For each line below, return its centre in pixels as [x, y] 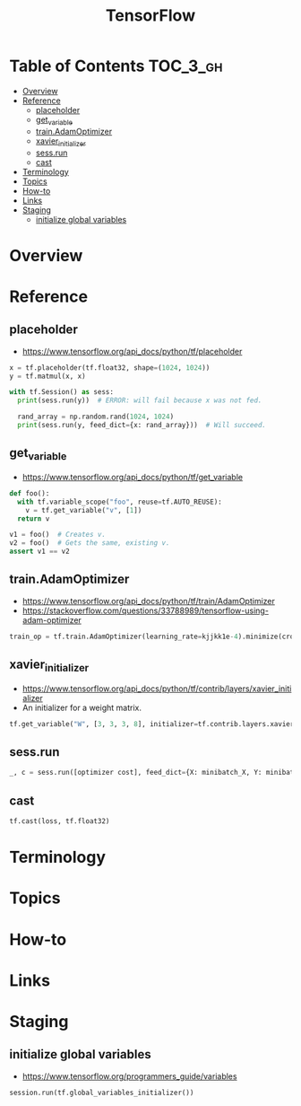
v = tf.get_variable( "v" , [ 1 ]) [84, 510]
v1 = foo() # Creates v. [57, 535]
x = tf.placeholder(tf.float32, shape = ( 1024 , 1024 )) [110, 368]
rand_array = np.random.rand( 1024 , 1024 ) [96, 417]
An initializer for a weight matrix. [82, 707]
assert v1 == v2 [39, 552]
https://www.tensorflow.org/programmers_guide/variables [129, 1076]
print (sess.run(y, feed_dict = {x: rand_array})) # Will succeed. [142, 426]
